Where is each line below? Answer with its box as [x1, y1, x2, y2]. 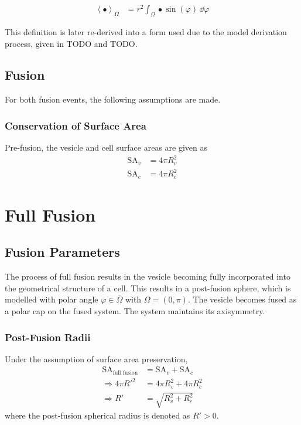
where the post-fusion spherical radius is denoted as [5, 409, 190, 421]
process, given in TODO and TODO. [5, 37, 138, 49]
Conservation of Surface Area [5, 118, 146, 132]
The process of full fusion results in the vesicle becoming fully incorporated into [5, 270, 290, 283]
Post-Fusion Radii [5, 329, 91, 344]
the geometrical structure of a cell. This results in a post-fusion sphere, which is [5, 281, 291, 294]
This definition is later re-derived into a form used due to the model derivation [5, 25, 287, 38]
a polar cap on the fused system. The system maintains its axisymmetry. [5, 305, 265, 317]
